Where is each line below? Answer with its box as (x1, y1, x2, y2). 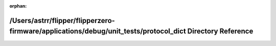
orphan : (9, 3, 27, 9)
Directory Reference (187, 27, 254, 36)
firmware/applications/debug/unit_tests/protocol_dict (9, 27, 186, 36)
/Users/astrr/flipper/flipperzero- (9, 16, 115, 25)
